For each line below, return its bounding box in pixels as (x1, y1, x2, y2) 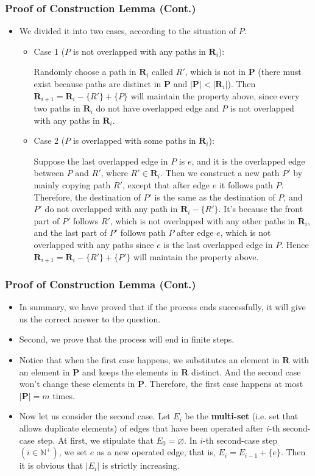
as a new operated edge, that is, (96, 446, 216, 458)
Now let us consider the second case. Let (19, 410, 171, 422)
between (34, 166, 64, 179)
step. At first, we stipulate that (37, 433, 154, 446)
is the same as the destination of (154, 190, 275, 203)
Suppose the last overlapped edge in (34, 154, 168, 167)
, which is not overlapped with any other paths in (110, 214, 296, 227)
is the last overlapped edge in (163, 238, 273, 250)
